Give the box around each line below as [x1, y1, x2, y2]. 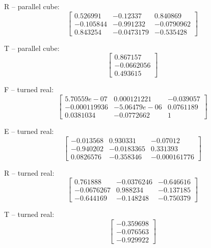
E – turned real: [4, 126, 54, 136]
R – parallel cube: [4, 1, 60, 11]
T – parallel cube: [4, 42, 60, 53]
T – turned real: [4, 209, 55, 219]
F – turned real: [4, 84, 54, 95]
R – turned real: [4, 167, 55, 178]
